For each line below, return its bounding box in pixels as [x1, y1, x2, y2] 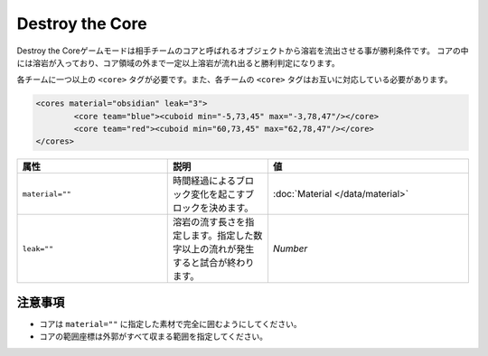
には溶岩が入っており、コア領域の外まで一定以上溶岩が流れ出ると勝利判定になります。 [16, 57, 340, 68]
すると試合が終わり [173, 257, 255, 269]
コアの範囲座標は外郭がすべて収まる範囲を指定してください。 [39, 331, 268, 342]
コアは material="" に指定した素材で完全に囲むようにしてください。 [39, 318, 302, 329]
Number [272, 242, 308, 255]
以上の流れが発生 [182, 243, 255, 256]
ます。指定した [191, 230, 254, 242]
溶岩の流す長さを [173, 216, 246, 229]
